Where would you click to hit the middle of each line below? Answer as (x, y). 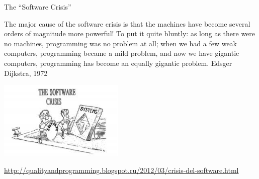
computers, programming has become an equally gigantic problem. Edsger (118, 63)
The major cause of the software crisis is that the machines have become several (127, 23)
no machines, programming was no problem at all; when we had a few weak (121, 43)
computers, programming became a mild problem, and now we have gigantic (122, 53)
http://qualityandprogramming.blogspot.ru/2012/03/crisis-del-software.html (121, 170)
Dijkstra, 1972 (26, 73)
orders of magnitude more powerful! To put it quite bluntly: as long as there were (130, 33)
